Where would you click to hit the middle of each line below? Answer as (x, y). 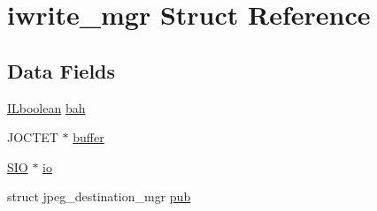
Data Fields (62, 70)
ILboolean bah (46, 107)
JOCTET (33, 137)
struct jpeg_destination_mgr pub (99, 196)
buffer (88, 137)
